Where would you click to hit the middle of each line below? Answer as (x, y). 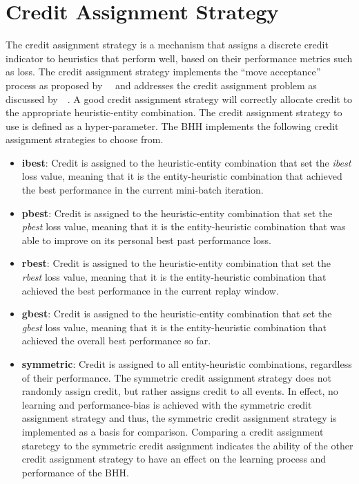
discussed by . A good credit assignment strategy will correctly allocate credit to (179, 99)
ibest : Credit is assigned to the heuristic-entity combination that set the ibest (186, 162)
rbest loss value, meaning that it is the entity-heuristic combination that (174, 277)
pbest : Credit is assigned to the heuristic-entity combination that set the (177, 213)
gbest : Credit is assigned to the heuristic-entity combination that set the (177, 314)
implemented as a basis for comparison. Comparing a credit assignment (173, 431)
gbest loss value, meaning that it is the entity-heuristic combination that (174, 327)
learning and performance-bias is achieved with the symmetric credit (167, 404)
